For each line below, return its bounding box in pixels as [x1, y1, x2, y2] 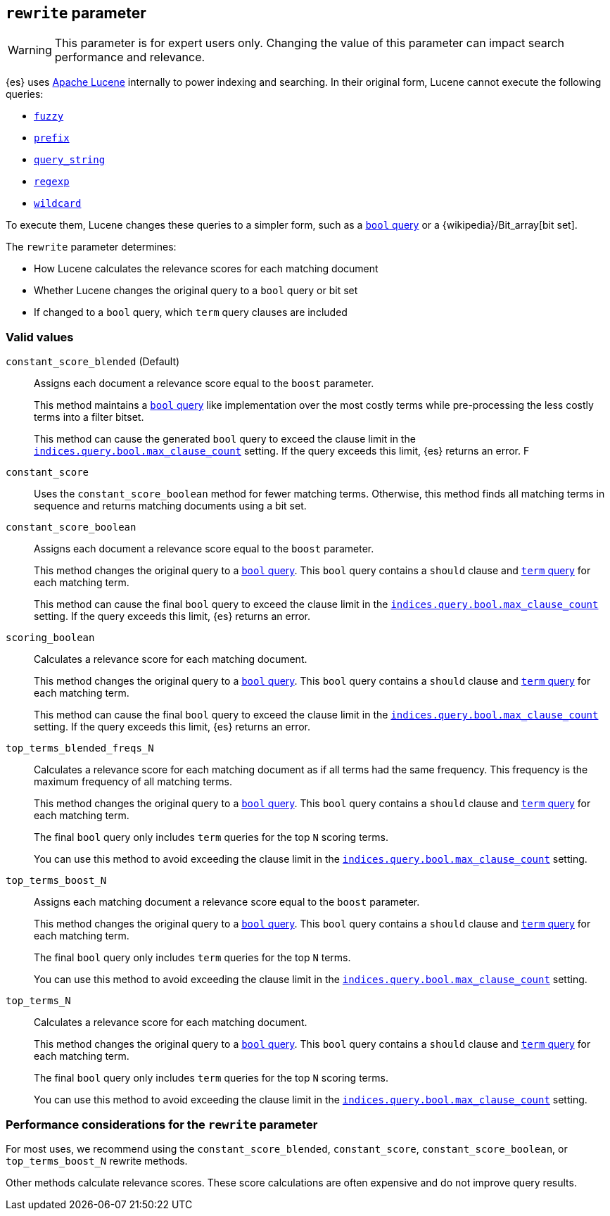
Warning [8, 43, 52, 58]
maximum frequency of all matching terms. [34, 775, 233, 788]
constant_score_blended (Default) [6, 355, 180, 368]
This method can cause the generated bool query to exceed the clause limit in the [34, 433, 416, 445]
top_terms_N [6, 995, 71, 1007]
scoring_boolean [6, 632, 95, 644]
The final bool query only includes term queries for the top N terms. [34, 951, 351, 964]
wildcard [34, 198, 82, 210]
